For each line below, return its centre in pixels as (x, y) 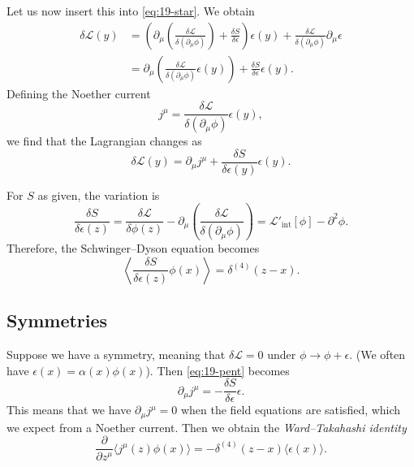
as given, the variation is (99, 195)
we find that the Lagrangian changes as (104, 141)
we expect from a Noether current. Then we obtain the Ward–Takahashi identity (207, 427)
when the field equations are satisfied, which (291, 410)
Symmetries (57, 320)
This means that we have (69, 410)
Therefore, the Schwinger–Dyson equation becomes (133, 248)
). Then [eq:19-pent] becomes (218, 370)
